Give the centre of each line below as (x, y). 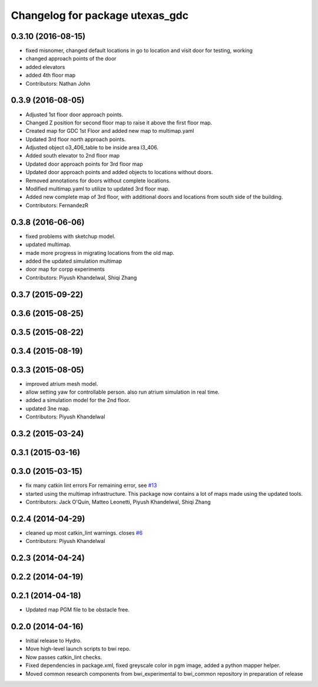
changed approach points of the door (71, 58)
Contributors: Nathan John (58, 83)
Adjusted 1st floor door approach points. (74, 114)
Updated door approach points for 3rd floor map (84, 164)
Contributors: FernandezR (57, 205)
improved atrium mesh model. (62, 384)
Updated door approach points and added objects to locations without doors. (119, 172)
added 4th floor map (51, 75)
